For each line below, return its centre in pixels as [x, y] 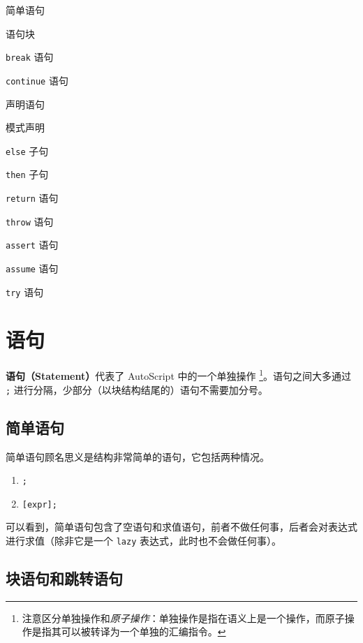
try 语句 [25, 291]
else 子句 [27, 150]
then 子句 [27, 174]
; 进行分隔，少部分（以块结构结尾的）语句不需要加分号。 [137, 389]
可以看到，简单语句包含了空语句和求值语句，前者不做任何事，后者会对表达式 [181, 527]
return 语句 [32, 198]
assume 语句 [32, 268]
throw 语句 [30, 221]
